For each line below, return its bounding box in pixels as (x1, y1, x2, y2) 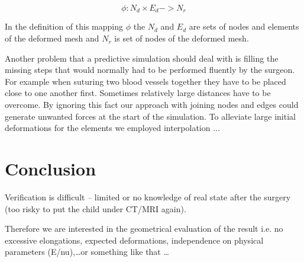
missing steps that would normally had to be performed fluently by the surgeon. (5, 63, 295, 76)
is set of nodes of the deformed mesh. (114, 32, 249, 44)
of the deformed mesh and (5, 32, 99, 44)
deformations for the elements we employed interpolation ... (5, 122, 220, 134)
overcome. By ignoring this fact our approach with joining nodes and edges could (5, 98, 299, 111)
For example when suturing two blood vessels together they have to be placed (5, 75, 286, 87)
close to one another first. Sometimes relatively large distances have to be (5, 87, 271, 99)
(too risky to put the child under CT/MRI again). (5, 202, 186, 215)
